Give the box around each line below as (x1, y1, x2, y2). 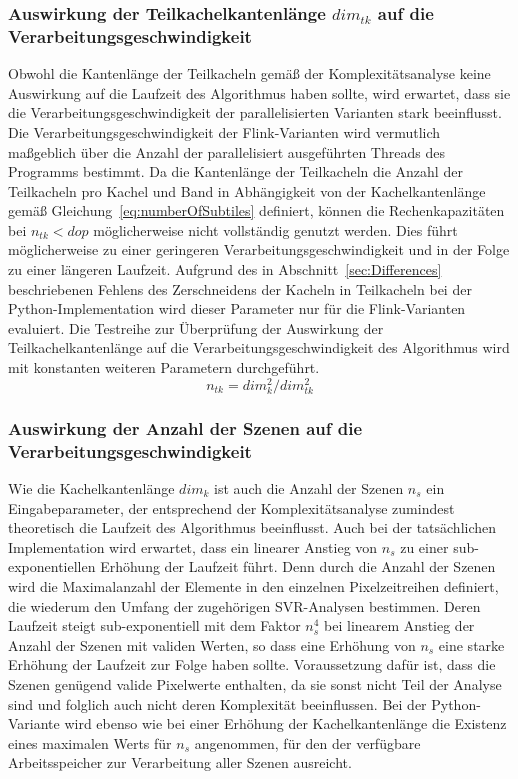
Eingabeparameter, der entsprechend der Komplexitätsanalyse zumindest (8, 497, 455, 518)
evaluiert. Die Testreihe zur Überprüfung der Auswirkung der (8, 317, 384, 338)
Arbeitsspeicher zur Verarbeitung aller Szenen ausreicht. (8, 752, 352, 773)
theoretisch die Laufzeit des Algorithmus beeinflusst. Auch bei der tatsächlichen (8, 517, 497, 538)
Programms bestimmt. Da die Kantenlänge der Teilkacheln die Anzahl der (8, 161, 463, 182)
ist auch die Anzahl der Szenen (214, 478, 404, 499)
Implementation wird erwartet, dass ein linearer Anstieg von (8, 536, 378, 557)
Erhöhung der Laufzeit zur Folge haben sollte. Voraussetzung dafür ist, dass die (8, 654, 496, 675)
